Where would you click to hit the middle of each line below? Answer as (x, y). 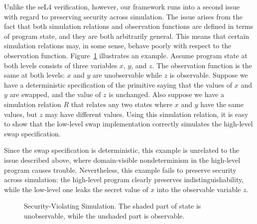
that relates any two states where (122, 104)
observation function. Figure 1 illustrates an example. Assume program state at (126, 55)
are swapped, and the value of (55, 94)
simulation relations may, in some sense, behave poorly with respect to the (118, 46)
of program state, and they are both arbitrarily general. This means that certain (127, 36)
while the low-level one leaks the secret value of (76, 189)
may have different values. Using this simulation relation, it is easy (147, 114)
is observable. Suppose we (209, 75)
